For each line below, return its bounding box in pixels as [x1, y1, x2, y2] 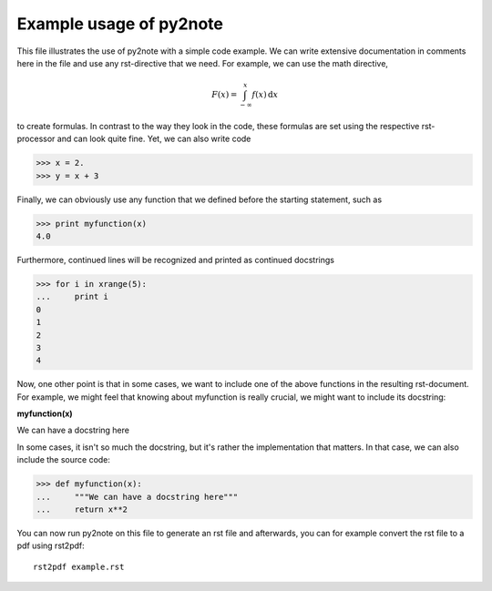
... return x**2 [36, 504, 128, 515]
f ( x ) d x [251, 89, 279, 100]
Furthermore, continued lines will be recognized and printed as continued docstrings [16, 254, 334, 265]
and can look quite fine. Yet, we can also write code [56, 133, 251, 145]
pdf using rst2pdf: [16, 540, 86, 551]
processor [16, 133, 56, 145]
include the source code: [16, 454, 111, 465]
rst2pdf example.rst [33, 561, 125, 572]
